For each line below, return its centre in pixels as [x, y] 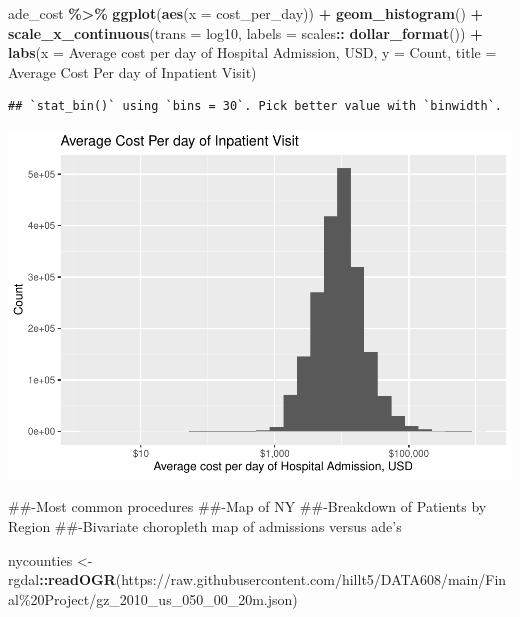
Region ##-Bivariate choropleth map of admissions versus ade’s [205, 526]
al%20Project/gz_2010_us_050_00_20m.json [150, 598]
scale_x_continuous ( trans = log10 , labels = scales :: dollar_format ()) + [245, 32]
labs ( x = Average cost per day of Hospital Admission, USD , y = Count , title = [252, 52]
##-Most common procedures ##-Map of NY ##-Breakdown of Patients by [247, 506]
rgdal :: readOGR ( [65, 579]
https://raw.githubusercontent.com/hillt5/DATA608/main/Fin [314, 579]
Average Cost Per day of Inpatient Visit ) [132, 71]
